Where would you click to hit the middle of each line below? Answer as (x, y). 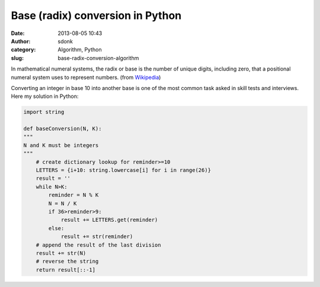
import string (44, 112)
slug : (17, 58)
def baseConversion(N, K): (63, 129)
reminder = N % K (73, 195)
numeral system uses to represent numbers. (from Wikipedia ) (86, 77)
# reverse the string (67, 262)
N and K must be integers (61, 145)
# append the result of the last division (98, 245)
